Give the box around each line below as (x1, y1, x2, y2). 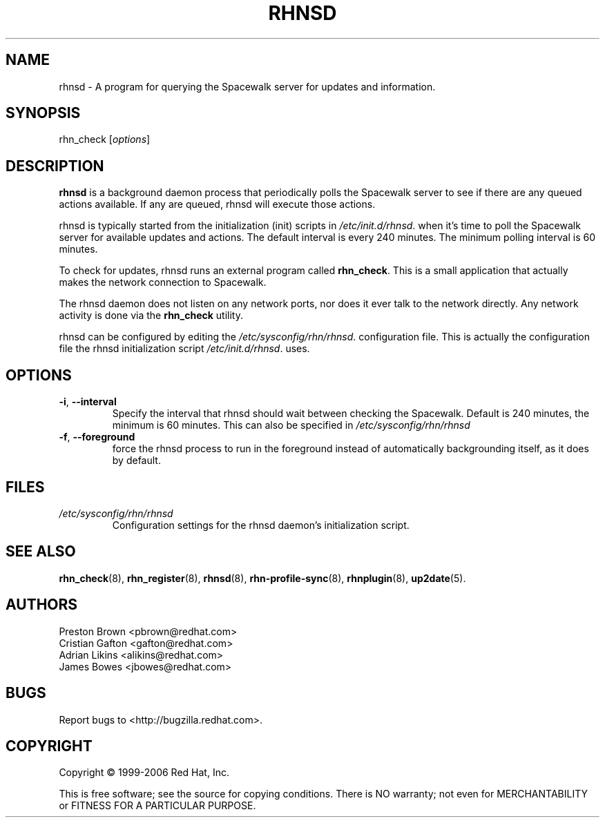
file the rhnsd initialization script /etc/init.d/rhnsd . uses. (59, 342, 310, 355)
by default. (112, 454, 161, 467)
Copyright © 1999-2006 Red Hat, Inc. (59, 766, 229, 779)
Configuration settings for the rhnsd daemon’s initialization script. (112, 519, 410, 531)
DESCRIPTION (6, 157, 104, 175)
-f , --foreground (59, 431, 135, 443)
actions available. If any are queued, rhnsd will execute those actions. (59, 198, 376, 211)
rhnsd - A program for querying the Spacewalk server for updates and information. (59, 80, 436, 93)
